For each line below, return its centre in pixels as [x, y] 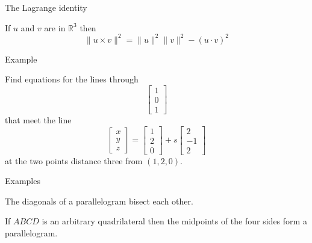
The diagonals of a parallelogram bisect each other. [99, 201]
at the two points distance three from [74, 160]
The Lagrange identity [46, 7]
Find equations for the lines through [72, 79]
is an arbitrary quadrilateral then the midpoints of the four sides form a [174, 221]
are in [55, 27]
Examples [23, 181]
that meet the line [38, 119]
